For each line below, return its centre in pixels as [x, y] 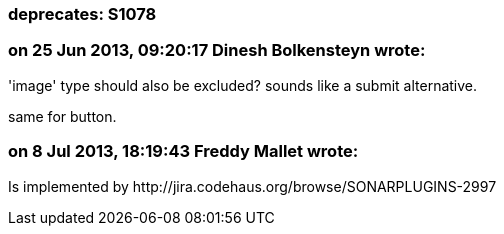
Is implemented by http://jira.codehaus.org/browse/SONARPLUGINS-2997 [252, 186]
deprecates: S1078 [82, 14]
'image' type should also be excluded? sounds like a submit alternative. [243, 85]
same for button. [62, 116]
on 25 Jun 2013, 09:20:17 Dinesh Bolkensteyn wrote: [217, 50]
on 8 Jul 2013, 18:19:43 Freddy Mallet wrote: [183, 151]
